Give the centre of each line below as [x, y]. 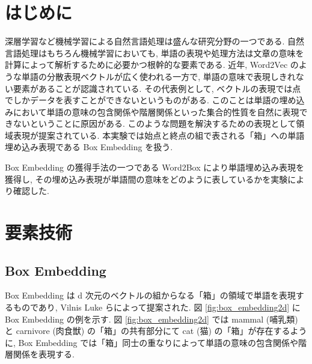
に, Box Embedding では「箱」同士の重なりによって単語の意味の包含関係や [152, 342]
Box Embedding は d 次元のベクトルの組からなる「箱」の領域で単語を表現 [150, 295]
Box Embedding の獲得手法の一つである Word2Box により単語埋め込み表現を [154, 167]
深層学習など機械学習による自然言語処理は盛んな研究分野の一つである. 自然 [154, 41]
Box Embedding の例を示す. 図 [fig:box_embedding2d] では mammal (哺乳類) [151, 319]
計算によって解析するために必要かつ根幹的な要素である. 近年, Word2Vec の [152, 65]
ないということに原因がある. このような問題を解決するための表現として [154, 123]
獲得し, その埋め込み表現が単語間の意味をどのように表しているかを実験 [146, 179]
